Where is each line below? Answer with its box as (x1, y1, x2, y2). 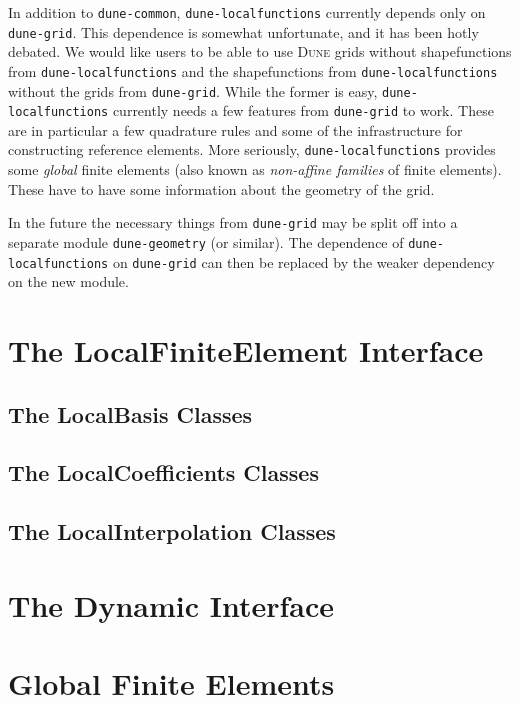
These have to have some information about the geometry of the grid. (8, 178, 435, 199)
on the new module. (8, 271, 129, 292)
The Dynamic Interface (8, 584, 335, 625)
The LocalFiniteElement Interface (8, 330, 484, 371)
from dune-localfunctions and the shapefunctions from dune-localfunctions (8, 60, 498, 81)
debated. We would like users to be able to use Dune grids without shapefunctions (8, 41, 512, 62)
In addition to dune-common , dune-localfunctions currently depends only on (8, 2, 486, 22)
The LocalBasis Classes (8, 398, 253, 429)
